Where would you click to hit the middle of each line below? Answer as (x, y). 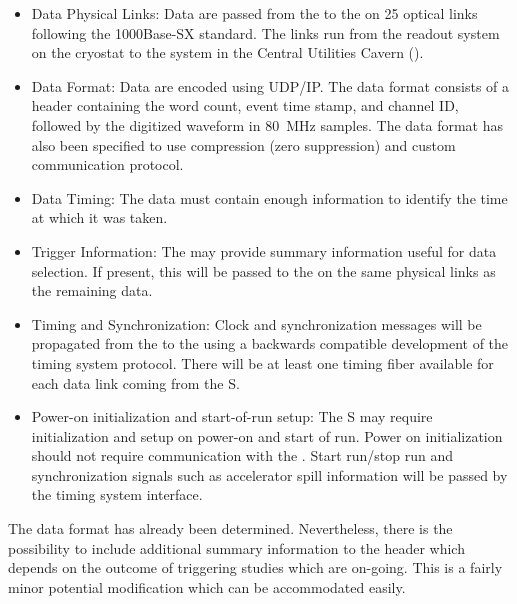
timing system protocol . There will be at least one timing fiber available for (262, 362)
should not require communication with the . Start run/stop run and (242, 455)
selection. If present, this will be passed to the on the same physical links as (263, 270)
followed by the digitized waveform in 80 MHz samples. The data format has (267, 124)
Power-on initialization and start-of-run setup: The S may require (232, 416)
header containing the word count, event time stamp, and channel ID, (245, 105)
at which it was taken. (99, 217)
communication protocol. (107, 164)
